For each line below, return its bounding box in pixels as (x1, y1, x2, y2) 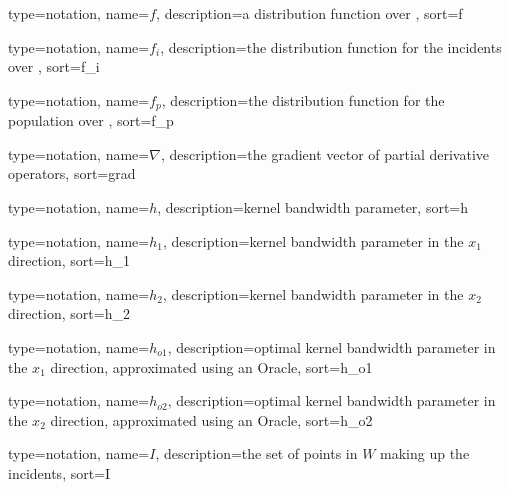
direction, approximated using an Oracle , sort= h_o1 (50, 356, 373, 377)
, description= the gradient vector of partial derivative (160, 143, 490, 164)
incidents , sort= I (8, 462, 111, 483)
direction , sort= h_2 (8, 303, 130, 324)
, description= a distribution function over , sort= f (156, 3, 463, 23)
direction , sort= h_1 (8, 250, 130, 271)
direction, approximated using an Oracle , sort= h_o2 (50, 409, 373, 430)
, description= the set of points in (155, 443, 358, 464)
